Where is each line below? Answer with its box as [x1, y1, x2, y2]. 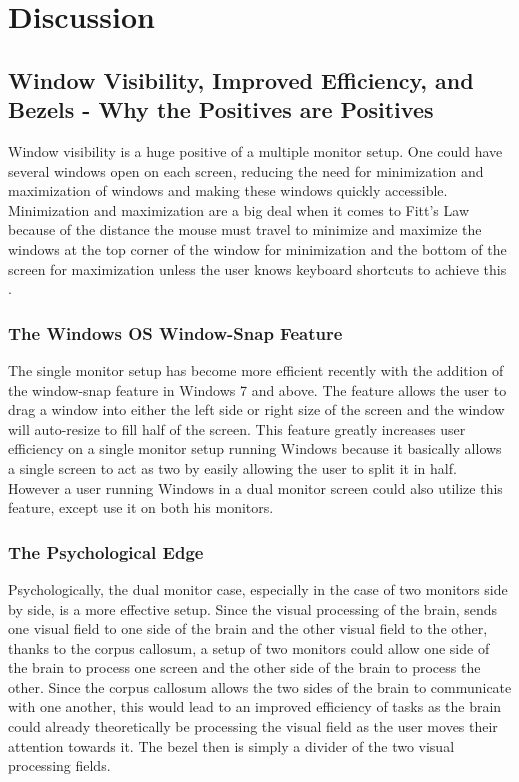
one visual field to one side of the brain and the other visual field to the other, [8, 618, 488, 639]
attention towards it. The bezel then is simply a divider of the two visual [8, 735, 455, 756]
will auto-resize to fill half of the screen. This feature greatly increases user [8, 418, 466, 439]
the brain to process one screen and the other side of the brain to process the [8, 657, 481, 678]
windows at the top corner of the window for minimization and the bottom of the [8, 238, 507, 259]
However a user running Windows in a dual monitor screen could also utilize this [8, 477, 503, 498]
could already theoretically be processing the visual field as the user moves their [8, 716, 498, 737]
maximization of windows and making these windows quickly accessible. [8, 180, 448, 201]
